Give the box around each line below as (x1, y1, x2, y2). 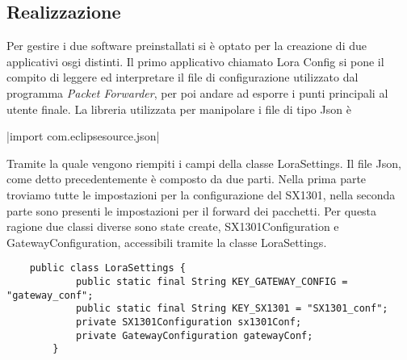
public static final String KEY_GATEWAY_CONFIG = (75, 275, 348, 287)
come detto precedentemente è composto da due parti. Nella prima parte (6, 170, 367, 187)
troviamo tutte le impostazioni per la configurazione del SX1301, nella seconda (6, 186, 396, 203)
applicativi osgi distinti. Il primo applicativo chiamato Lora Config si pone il (6, 52, 384, 69)
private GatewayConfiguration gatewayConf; (75, 329, 313, 341)
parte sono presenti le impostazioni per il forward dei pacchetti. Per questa (6, 202, 377, 219)
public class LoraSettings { (29, 262, 186, 274)
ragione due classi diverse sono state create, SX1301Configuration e (6, 218, 339, 235)
